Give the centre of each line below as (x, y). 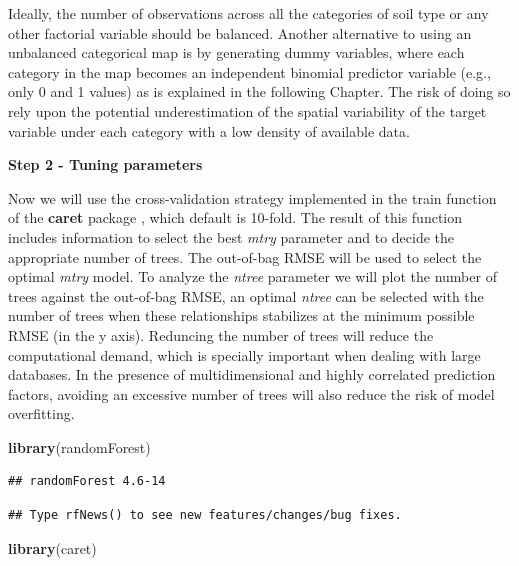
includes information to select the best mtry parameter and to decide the (231, 236)
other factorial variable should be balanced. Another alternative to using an (240, 32)
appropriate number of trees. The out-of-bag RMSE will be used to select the (245, 256)
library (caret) (52, 547)
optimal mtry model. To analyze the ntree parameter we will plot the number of (252, 276)
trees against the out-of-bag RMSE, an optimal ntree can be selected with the (246, 295)
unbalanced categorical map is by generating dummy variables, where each (236, 52)
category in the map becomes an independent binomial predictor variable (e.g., (249, 71)
